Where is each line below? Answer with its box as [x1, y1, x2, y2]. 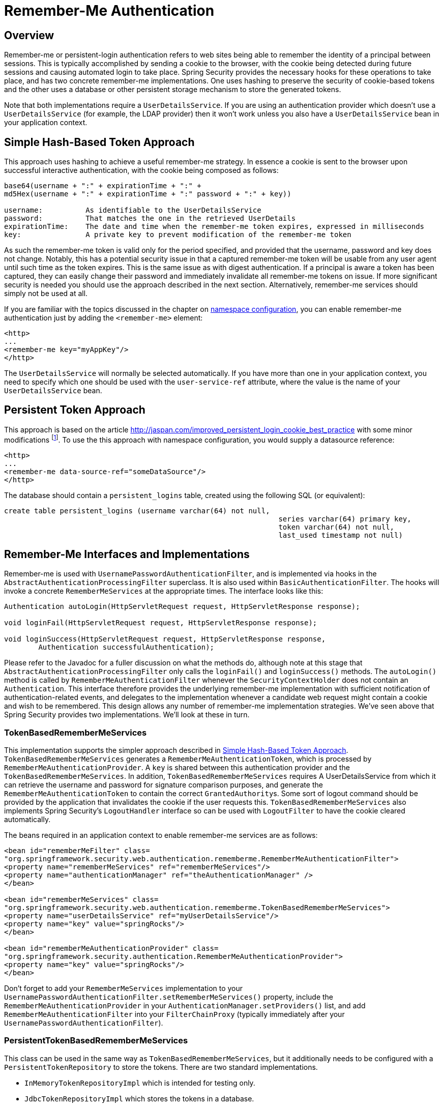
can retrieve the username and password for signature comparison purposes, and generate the [4, 780, 323, 790]
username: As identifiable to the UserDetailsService [4, 206, 261, 215]
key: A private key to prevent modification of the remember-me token [4, 230, 351, 239]
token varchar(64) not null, [278, 522, 395, 531]
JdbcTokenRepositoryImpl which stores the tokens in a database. [24, 1094, 254, 1103]
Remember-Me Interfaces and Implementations [4, 547, 250, 561]
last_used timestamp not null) [278, 531, 403, 539]
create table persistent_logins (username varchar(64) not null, [4, 506, 270, 515]
